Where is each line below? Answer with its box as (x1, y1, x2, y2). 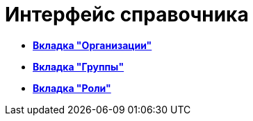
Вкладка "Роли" (33, 82, 111, 94)
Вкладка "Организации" (33, 39, 152, 51)
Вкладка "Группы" (33, 60, 124, 73)
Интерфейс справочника (5, 3, 249, 26)
